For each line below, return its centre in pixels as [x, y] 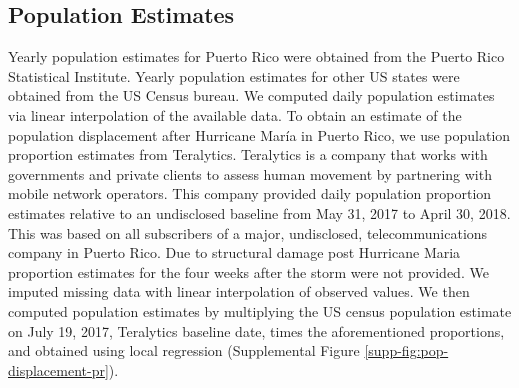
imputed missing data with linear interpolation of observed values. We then [239, 291]
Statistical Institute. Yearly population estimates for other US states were [234, 75]
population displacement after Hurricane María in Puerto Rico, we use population [259, 134]
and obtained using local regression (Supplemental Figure [184, 350]
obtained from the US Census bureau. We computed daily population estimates [251, 95]
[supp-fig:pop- [406, 350]
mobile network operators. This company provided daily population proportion [250, 193]
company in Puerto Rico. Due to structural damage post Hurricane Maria [234, 252]
